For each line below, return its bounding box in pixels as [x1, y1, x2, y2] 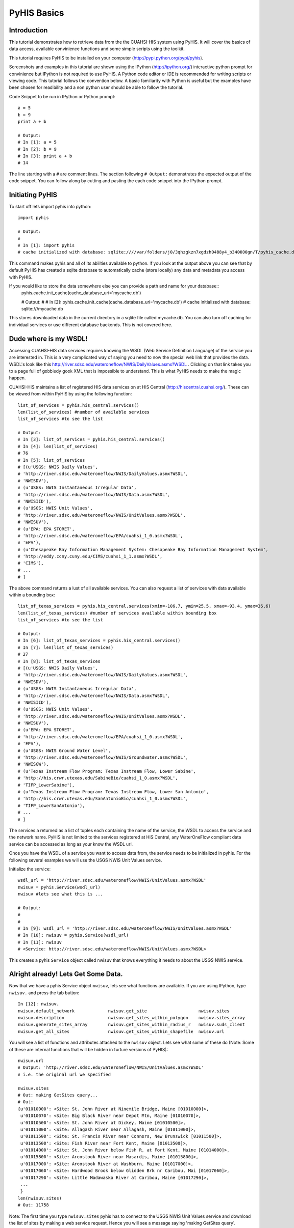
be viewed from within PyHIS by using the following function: [9, 391, 132, 397]
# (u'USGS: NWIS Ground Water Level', [18, 748, 111, 754]
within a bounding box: [9, 592, 55, 598]
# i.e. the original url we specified [18, 1071, 111, 1077]
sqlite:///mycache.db [21, 306, 63, 312]
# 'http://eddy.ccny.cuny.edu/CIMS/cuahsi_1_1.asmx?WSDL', [18, 554, 163, 559]
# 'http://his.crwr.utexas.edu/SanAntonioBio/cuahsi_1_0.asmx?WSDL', [18, 796, 189, 802]
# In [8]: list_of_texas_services [18, 658, 100, 664]
